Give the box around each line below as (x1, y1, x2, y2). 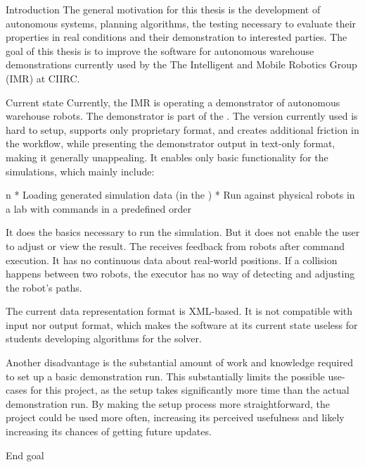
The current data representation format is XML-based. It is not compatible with (6, 304, 353, 318)
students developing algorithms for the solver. (6, 331, 202, 346)
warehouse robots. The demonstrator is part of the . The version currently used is (6, 108, 358, 123)
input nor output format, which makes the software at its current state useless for (6, 317, 358, 332)
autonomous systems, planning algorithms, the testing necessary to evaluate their (6, 15, 357, 30)
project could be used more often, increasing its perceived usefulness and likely (6, 410, 345, 425)
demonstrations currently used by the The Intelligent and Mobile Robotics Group (6, 57, 357, 72)
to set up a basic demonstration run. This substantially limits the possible (6, 368, 325, 383)
